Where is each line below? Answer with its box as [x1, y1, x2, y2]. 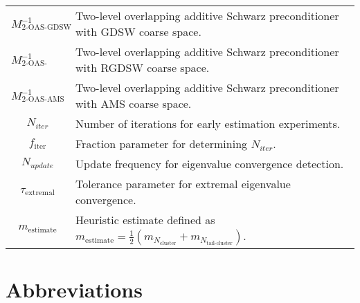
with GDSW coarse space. [75, 24, 201, 39]
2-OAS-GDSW [21, 24, 71, 32]
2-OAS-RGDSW [21, 59, 47, 68]
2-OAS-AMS [21, 95, 64, 104]
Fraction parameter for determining [75, 136, 248, 151]
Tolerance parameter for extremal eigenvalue [75, 176, 291, 192]
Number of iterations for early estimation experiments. [75, 116, 341, 131]
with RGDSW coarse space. [75, 59, 210, 75]
